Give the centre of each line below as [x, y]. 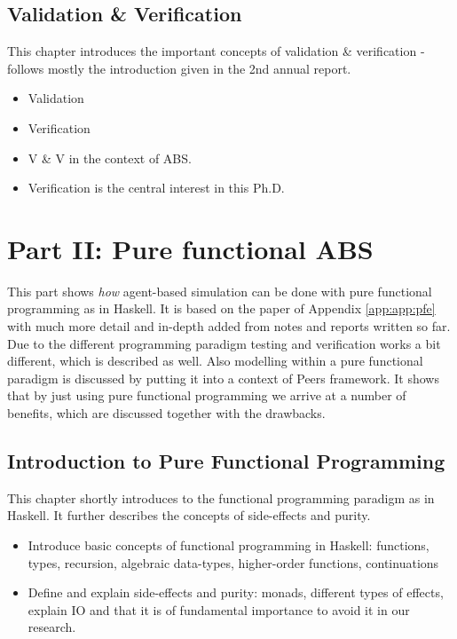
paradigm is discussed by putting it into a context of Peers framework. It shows [223, 378]
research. [52, 627]
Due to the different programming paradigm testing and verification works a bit [224, 343]
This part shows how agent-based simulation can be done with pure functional [220, 291]
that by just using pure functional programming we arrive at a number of [207, 395]
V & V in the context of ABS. [110, 158]
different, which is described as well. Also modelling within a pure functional [215, 361]
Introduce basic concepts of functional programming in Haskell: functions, [228, 545]
